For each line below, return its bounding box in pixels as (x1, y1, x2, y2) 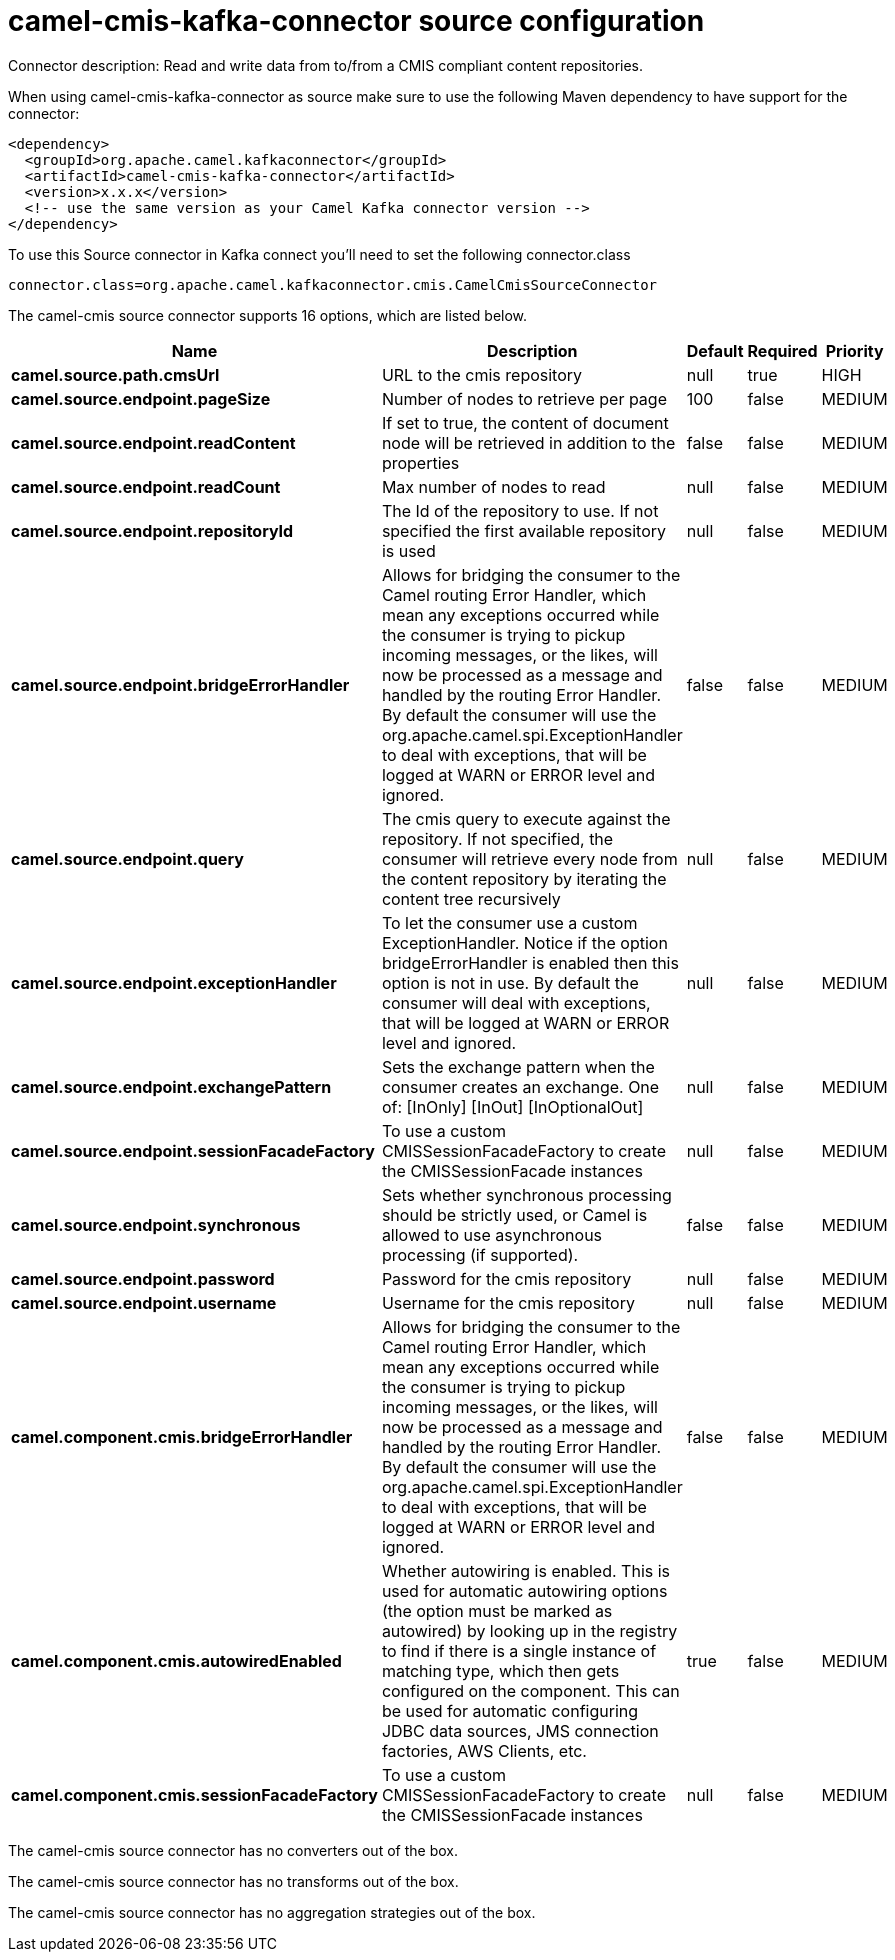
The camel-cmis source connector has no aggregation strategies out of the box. (8, 1903, 536, 1921)
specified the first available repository (381, 520, 667, 541)
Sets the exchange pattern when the (381, 1056, 655, 1077)
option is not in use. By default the (381, 972, 639, 993)
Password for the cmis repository (381, 1268, 632, 1289)
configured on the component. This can (381, 1680, 680, 1701)
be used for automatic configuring (381, 1700, 639, 1721)
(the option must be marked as (381, 1600, 613, 1621)
